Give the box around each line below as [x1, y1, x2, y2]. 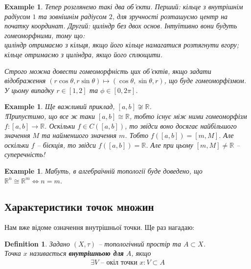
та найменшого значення [42, 130, 117, 140]
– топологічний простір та [98, 238, 181, 248]
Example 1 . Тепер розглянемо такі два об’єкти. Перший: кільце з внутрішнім [4, 1, 243, 11]
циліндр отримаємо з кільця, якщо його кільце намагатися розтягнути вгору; [4, 40, 239, 50]
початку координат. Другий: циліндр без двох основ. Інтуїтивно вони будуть [4, 21, 237, 31]
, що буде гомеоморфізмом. [164, 75, 247, 86]
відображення [4, 75, 46, 86]
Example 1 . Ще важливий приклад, [4, 101, 115, 112]
